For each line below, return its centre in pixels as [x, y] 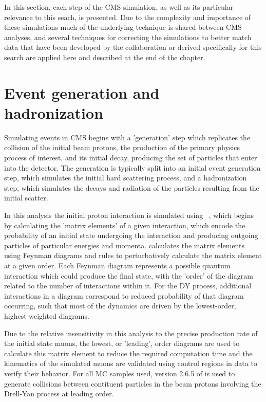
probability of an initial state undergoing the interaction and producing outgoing [131, 235]
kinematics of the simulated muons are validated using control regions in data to [131, 363]
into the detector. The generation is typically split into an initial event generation [132, 167]
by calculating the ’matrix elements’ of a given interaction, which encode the [125, 225]
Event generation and [82, 92]
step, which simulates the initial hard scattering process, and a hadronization [126, 178]
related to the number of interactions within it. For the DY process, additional [128, 286]
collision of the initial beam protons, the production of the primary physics [122, 147]
